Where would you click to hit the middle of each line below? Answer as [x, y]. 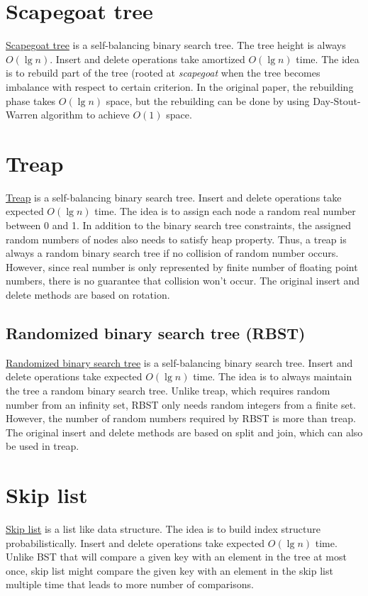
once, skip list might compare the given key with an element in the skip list [169, 570]
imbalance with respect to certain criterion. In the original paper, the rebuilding [180, 86]
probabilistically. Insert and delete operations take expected [135, 542]
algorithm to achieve [85, 115]
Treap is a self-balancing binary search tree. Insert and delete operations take [174, 197]
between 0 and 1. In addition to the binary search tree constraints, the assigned [179, 225]
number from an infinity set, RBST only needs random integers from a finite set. [181, 404]
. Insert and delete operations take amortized [147, 59]
